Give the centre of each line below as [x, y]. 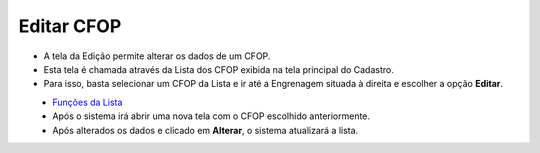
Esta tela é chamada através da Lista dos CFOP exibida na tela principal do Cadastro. [218, 69]
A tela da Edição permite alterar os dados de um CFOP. [157, 56]
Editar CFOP [70, 26]
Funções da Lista [87, 102]
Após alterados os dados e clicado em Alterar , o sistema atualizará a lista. [205, 130]
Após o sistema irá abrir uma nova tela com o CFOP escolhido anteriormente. [211, 116]
